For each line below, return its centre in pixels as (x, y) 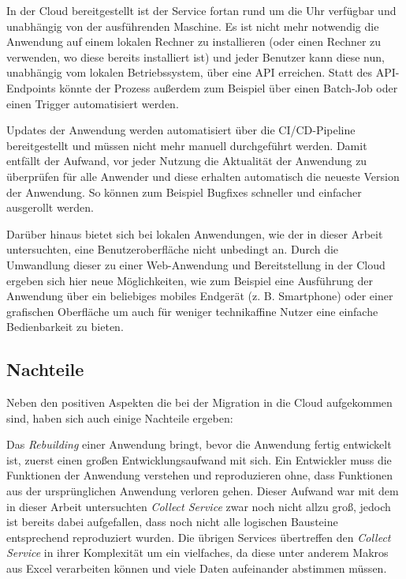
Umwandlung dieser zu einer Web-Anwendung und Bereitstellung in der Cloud (196, 264)
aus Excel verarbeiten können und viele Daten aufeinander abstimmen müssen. (197, 568)
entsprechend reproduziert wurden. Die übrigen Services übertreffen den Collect (199, 537)
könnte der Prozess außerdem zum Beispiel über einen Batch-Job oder (229, 87)
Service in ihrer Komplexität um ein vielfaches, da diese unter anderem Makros (197, 553)
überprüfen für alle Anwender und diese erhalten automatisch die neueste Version (203, 176)
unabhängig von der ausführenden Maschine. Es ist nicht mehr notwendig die (193, 26)
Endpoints (31, 87)
